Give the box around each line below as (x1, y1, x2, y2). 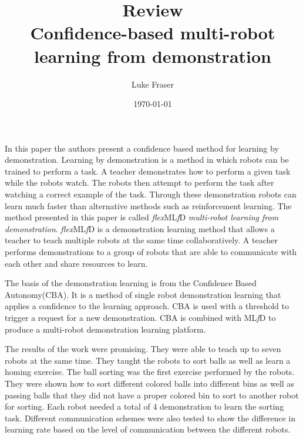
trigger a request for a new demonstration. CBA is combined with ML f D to (5, 311, 276, 323)
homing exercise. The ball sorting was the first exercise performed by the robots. (5, 366, 295, 378)
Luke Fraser (131, 78, 174, 90)
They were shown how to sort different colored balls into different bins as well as (5, 377, 294, 389)
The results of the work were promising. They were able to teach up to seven (5, 343, 281, 355)
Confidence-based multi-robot (30, 21, 275, 45)
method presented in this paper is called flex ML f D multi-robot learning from (5, 211, 279, 223)
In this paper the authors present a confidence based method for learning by (5, 142, 279, 154)
